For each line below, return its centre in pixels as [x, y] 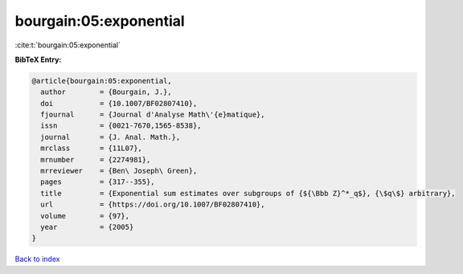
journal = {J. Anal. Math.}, [111, 137]
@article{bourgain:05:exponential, [102, 81]
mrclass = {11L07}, [91, 148]
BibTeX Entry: [38, 59]
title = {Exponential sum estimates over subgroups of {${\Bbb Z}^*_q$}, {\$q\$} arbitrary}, [248, 193]
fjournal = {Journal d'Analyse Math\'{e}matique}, [153, 115]
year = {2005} [87, 227]
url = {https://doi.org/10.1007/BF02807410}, [153, 204]
